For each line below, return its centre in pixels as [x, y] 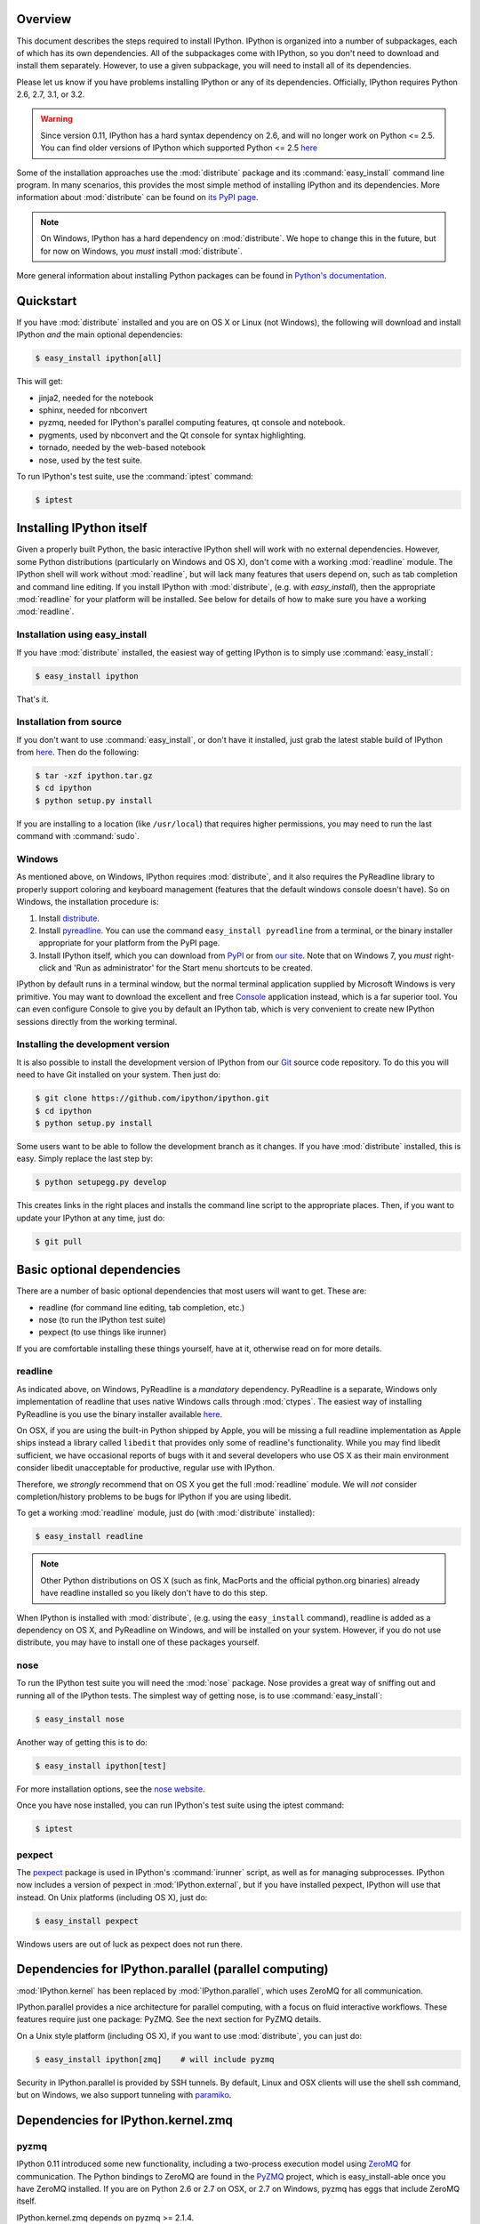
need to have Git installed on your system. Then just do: [119, 1075]
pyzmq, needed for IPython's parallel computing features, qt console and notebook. [192, 423]
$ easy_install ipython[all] [99, 359]
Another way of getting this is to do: [82, 1742]
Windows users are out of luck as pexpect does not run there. [130, 1944]
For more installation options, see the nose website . [111, 1789]
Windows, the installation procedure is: [88, 902]
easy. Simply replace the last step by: [85, 1159]
